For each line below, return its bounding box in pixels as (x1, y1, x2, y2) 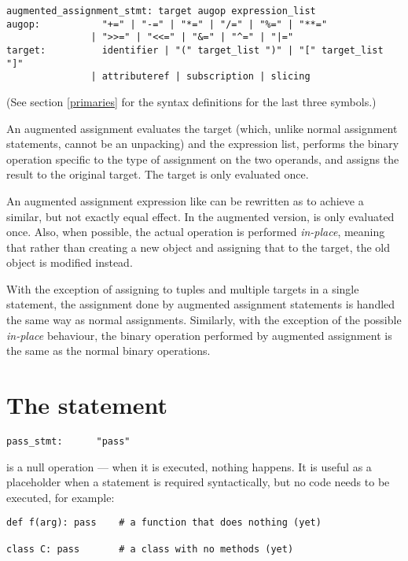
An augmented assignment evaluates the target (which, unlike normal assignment (6, 120, 398, 136)
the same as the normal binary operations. (6, 342, 211, 359)
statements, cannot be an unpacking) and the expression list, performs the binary (6, 135, 399, 152)
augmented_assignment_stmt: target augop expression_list (6, 6, 316, 17)
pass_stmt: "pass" (6, 435, 130, 447)
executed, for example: (6, 489, 115, 505)
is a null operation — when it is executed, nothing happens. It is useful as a (6, 458, 372, 474)
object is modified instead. (6, 254, 133, 271)
